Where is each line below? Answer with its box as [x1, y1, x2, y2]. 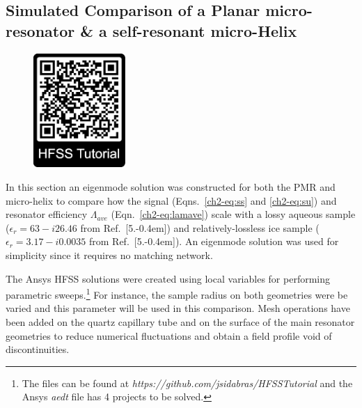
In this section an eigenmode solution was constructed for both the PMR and [6, 180, 336, 194]
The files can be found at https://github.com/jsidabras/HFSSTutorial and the [22, 375, 353, 390]
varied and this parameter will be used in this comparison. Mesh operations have [6, 301, 350, 315]
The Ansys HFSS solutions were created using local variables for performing [6, 271, 331, 285]
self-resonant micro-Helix [112, 19, 297, 41]
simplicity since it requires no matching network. [6, 247, 213, 262]
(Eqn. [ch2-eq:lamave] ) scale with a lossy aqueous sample [111, 207, 356, 221]
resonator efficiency [6, 207, 88, 221]
